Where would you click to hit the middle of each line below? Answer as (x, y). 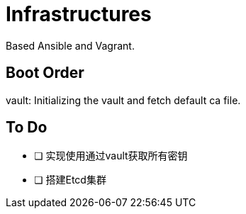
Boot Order (45, 73)
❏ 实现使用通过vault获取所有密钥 (111, 156)
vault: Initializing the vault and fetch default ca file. (123, 100)
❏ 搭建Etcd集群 (70, 180)
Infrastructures (79, 14)
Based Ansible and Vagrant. (70, 45)
